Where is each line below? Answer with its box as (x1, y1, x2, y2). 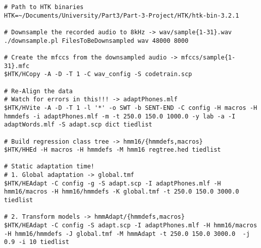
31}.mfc (4, 62, 30, 70)
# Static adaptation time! (4, 163, 94, 170)
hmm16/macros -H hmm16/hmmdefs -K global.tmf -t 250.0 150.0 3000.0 (4, 188, 239, 196)
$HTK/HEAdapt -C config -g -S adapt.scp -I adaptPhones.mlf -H (4, 179, 221, 187)
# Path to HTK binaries (4, 4, 84, 11)
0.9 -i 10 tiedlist (4, 238, 69, 246)
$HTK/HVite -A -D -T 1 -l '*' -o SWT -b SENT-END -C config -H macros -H (4, 104, 257, 111)
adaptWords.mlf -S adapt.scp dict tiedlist (4, 121, 152, 129)
